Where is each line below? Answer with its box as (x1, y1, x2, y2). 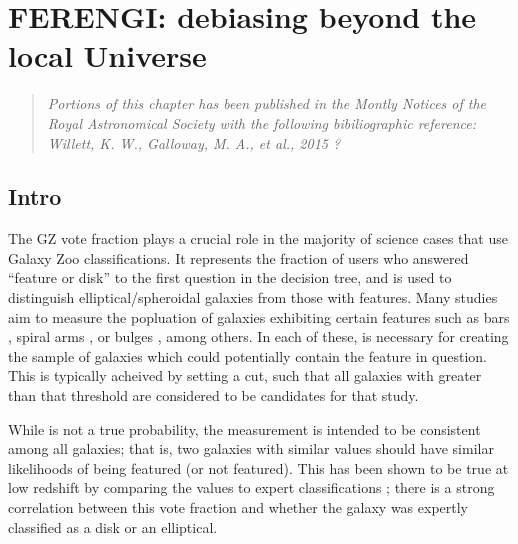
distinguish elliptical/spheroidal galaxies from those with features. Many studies (8, 287, 498, 308)
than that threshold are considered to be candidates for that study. (8, 385, 419, 406)
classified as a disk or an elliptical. (8, 516, 218, 537)
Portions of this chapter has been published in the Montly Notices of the (47, 93, 487, 114)
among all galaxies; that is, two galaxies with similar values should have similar (8, 438, 494, 459)
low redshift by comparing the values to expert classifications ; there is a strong (8, 477, 495, 498)
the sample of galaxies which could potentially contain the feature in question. (8, 345, 488, 366)
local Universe (8, 35, 207, 76)
